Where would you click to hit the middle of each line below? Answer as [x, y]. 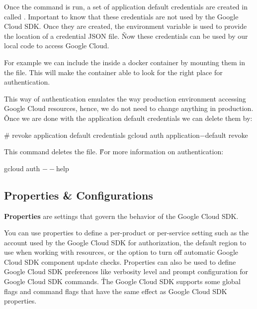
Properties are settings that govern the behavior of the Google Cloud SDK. [121, 216]
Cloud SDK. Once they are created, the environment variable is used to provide [126, 26]
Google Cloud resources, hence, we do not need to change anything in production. [129, 108]
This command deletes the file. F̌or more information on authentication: [114, 152]
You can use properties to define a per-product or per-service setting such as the [127, 233]
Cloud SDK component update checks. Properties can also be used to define [120, 261]
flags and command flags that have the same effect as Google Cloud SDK [116, 291]
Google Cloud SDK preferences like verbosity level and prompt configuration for [126, 271]
